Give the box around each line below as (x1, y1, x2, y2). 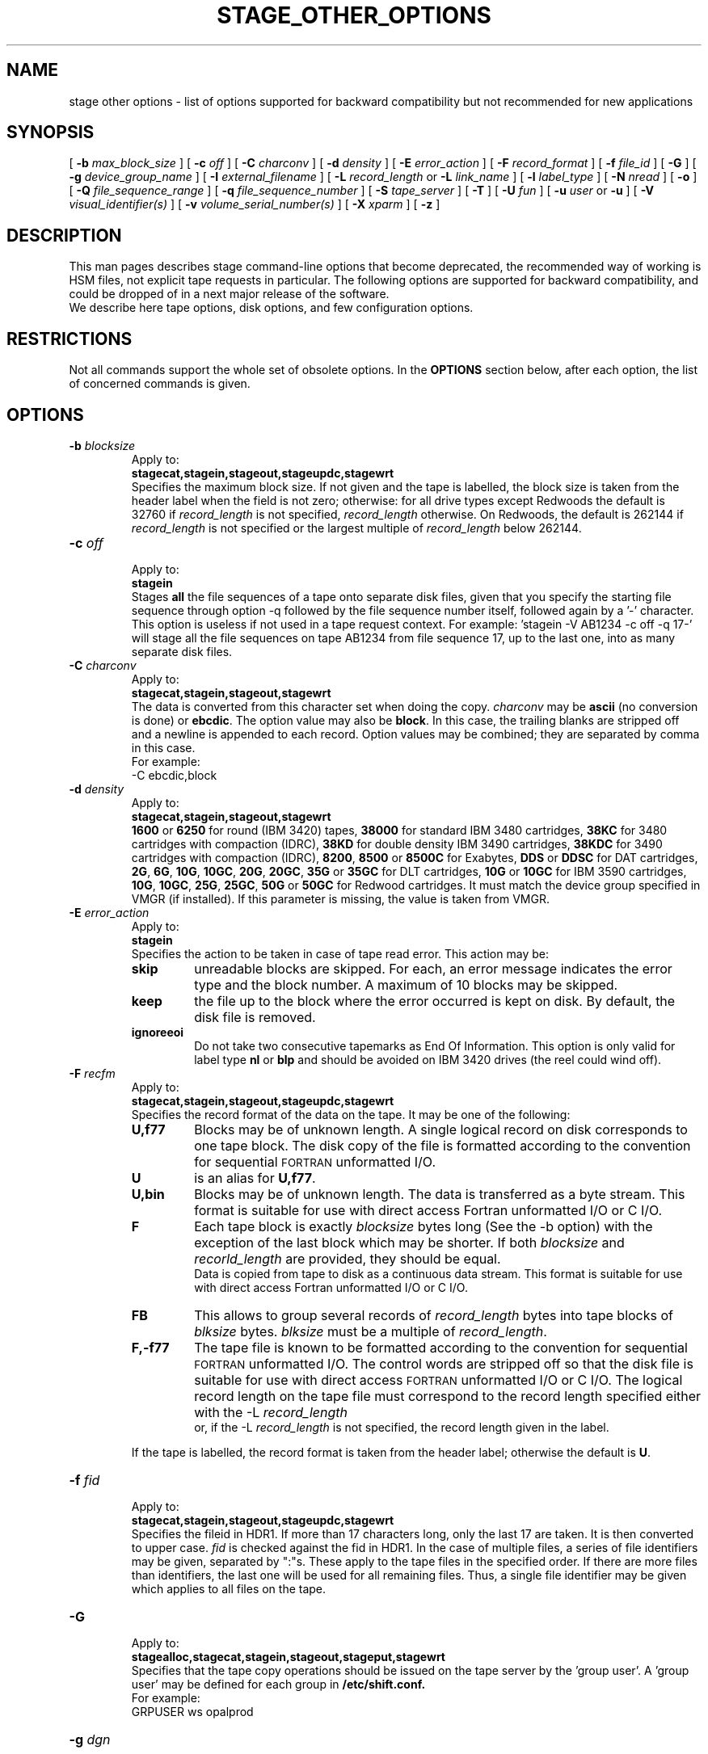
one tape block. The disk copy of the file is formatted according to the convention (194, 1137, 691, 1154)
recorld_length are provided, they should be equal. (194, 1250, 501, 1267)
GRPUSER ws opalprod (131, 1704, 254, 1718)
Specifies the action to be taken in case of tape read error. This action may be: (131, 946, 549, 961)
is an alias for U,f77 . (194, 1169, 316, 1186)
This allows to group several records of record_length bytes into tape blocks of (194, 1306, 673, 1323)
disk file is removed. (194, 1008, 316, 1025)
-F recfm (69, 1066, 116, 1080)
